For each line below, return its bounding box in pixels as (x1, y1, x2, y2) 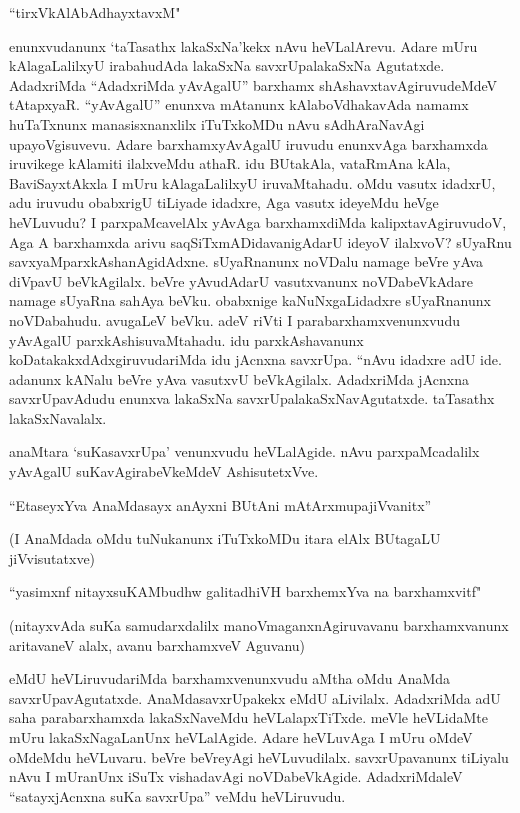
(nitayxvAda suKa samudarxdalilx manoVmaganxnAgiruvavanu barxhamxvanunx (9, 615, 509, 636)
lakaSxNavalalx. (9, 407, 107, 428)
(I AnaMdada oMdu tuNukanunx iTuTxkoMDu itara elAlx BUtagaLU (9, 528, 441, 549)
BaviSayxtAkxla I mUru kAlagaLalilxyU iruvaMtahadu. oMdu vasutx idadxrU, (9, 172, 496, 193)
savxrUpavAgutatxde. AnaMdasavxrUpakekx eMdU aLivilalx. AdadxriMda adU (9, 687, 501, 708)
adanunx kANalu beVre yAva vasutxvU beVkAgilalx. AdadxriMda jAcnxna (9, 368, 469, 389)
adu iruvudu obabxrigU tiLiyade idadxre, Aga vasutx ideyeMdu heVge (9, 192, 439, 213)
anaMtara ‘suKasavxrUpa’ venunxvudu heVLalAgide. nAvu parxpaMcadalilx (9, 441, 480, 462)
